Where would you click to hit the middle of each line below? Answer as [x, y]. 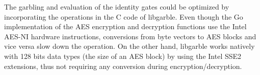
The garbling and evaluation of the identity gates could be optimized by [117, 7]
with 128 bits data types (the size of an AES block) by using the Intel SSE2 [123, 56]
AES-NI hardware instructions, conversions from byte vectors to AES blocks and [130, 36]
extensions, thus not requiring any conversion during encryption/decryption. [123, 66]
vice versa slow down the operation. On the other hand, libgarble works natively [129, 46]
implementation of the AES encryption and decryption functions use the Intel [125, 26]
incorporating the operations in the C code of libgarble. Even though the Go [124, 16]
